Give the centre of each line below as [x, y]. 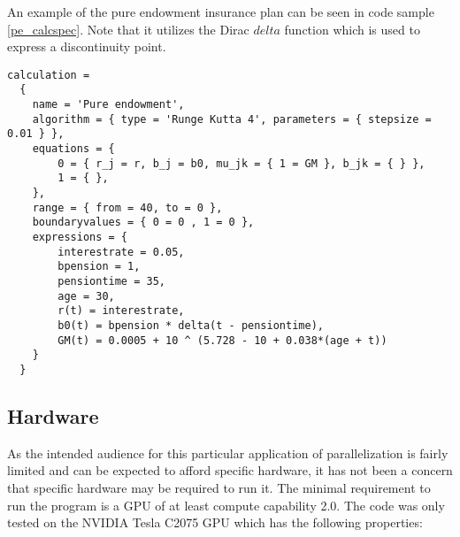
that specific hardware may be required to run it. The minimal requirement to [219, 487]
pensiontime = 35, [111, 281]
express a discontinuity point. [87, 46]
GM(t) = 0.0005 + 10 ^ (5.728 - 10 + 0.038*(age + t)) [222, 340]
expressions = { [80, 237]
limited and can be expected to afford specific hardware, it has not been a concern [230, 470]
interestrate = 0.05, [121, 252]
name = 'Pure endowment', [108, 105]
